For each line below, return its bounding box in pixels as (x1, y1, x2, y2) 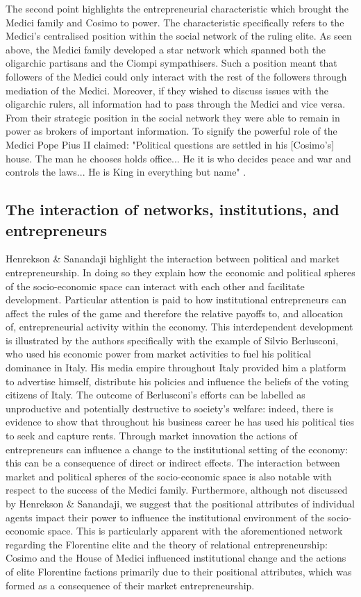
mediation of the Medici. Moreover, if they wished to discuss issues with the (6, 83, 328, 97)
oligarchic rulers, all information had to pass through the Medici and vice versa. (6, 96, 346, 111)
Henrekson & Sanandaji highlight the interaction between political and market (6, 251, 339, 266)
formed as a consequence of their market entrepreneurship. (6, 578, 255, 592)
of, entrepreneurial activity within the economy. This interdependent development (6, 319, 353, 334)
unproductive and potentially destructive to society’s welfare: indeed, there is (6, 401, 334, 415)
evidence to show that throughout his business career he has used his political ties (6, 414, 355, 429)
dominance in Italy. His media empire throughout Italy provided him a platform (6, 360, 346, 375)
